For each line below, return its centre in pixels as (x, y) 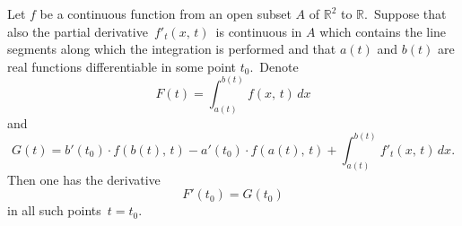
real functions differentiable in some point (122, 66)
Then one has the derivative (84, 179)
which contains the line (383, 31)
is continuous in (259, 31)
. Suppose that (405, 13)
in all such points (54, 210)
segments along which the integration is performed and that (172, 49)
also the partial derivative (78, 31)
